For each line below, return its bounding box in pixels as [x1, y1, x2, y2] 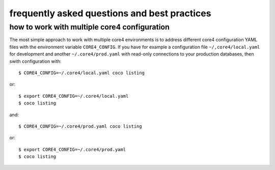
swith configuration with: [9, 58, 62, 64]
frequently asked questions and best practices [9, 8, 211, 19]
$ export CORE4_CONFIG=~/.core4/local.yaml [18, 93, 129, 99]
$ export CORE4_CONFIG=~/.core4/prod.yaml [18, 147, 126, 152]
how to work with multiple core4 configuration [9, 22, 170, 32]
